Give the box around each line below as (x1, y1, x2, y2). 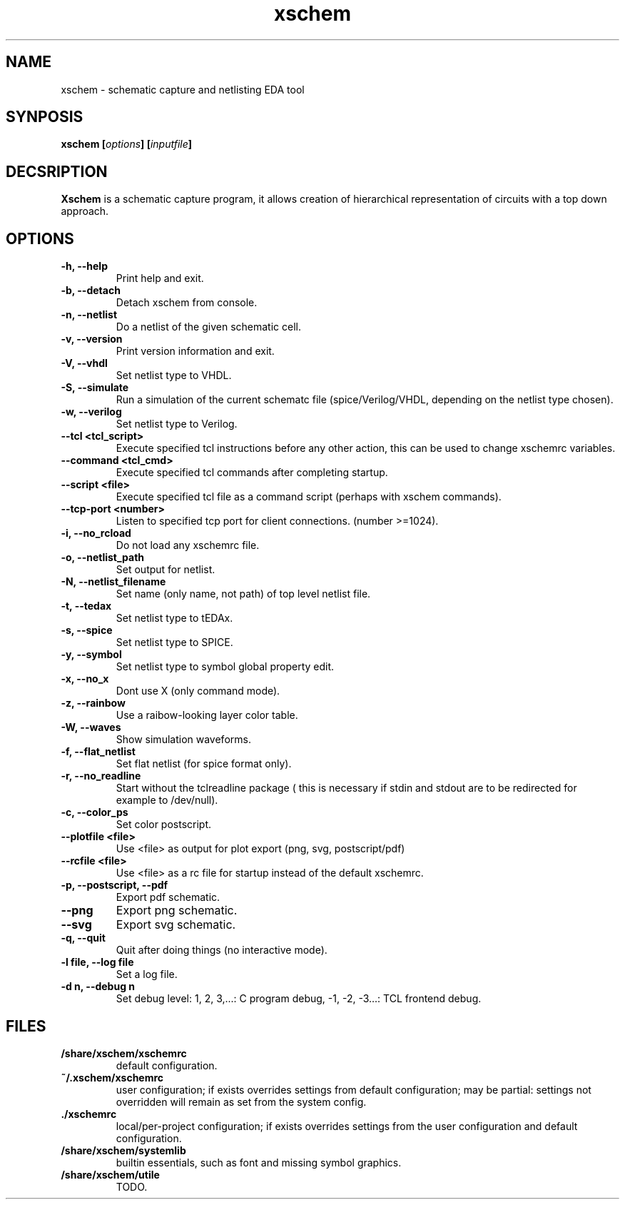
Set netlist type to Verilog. (116, 418, 238, 430)
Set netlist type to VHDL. (116, 369, 232, 382)
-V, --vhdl (61, 357, 108, 370)
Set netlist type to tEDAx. (116, 612, 233, 625)
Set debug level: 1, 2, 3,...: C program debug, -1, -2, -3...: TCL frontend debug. (116, 992, 482, 1005)
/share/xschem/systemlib (61, 1144, 186, 1156)
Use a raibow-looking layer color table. (116, 709, 298, 722)
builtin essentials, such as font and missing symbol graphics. (116, 1156, 402, 1169)
